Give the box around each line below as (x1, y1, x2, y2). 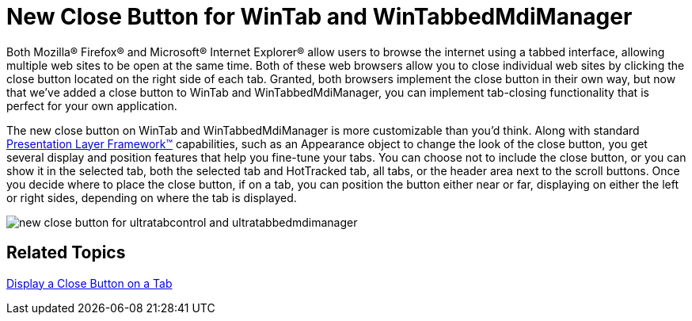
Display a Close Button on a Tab (6, 276, 173, 290)
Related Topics (6, 243, 126, 263)
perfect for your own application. (6, 98, 177, 113)
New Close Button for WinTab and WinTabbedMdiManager (6, 3, 633, 30)
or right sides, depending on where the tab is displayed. (6, 190, 297, 204)
